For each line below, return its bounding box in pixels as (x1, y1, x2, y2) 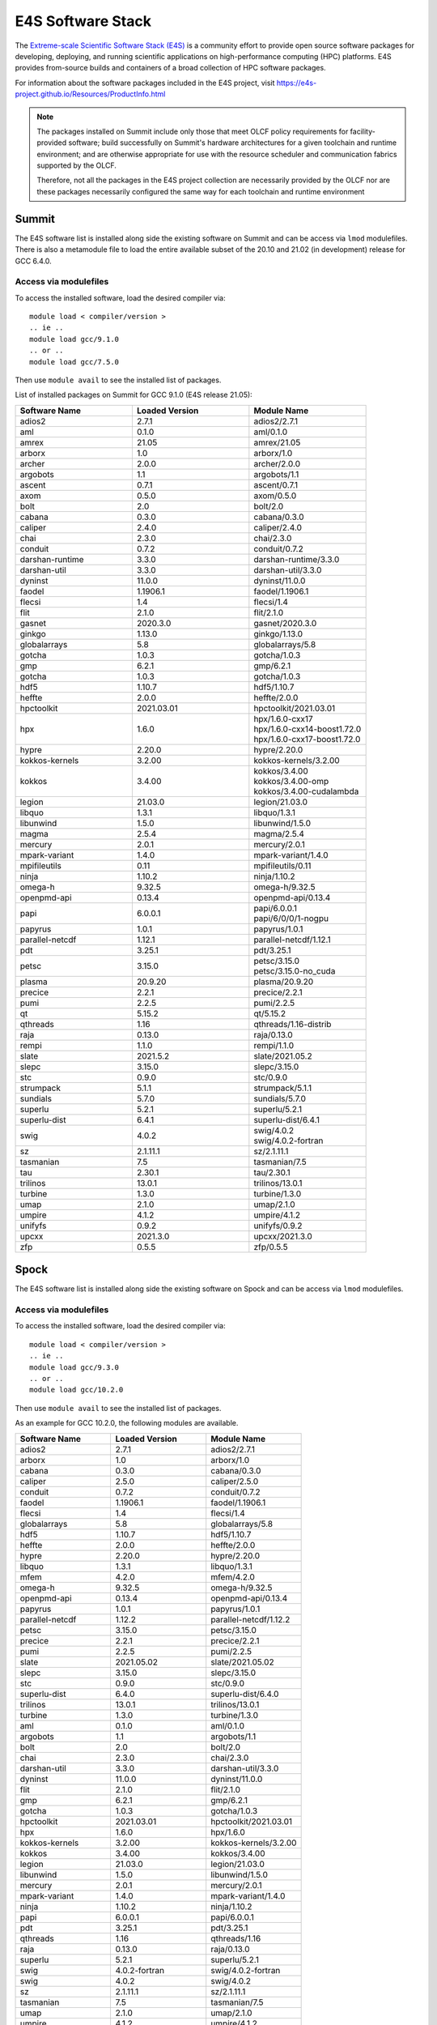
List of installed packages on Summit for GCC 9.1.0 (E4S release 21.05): (15, 390, 252, 400)
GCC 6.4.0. (15, 256, 52, 266)
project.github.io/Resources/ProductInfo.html (15, 89, 166, 99)
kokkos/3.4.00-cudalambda (253, 786, 359, 797)
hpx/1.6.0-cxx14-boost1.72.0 (253, 723, 362, 735)
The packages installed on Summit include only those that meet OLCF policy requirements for (36, 126, 349, 136)
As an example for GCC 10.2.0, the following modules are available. (15, 1418, 239, 1428)
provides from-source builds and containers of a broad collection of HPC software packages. (15, 63, 327, 73)
